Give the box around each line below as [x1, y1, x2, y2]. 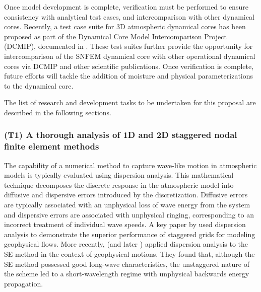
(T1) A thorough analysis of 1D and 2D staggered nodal [4, 128, 237, 141]
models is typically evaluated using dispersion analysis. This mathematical [4, 170, 234, 180]
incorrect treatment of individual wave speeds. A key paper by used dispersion [4, 219, 246, 230]
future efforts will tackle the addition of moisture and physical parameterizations [4, 70, 253, 81]
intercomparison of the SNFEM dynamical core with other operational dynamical [4, 50, 255, 61]
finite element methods [4, 140, 99, 153]
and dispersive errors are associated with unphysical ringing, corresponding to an [4, 209, 254, 220]
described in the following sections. [4, 107, 111, 117]
